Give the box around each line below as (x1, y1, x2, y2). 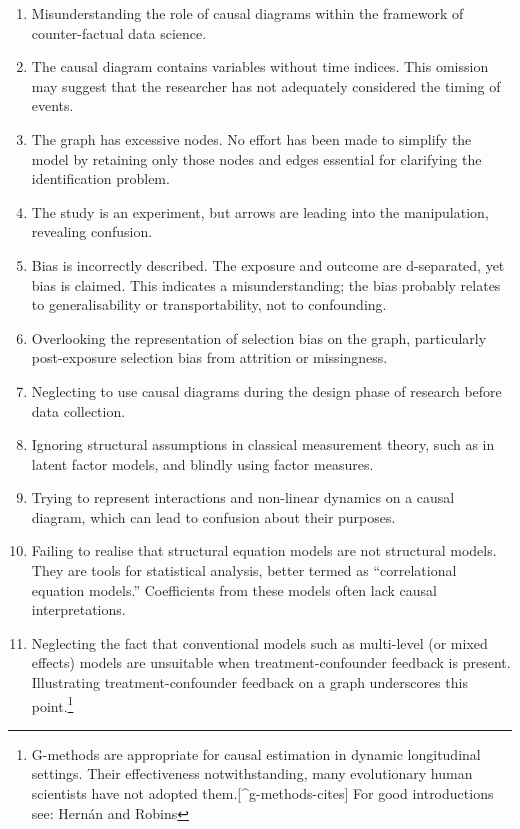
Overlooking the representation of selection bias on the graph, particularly (31, 327, 487, 348)
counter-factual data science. (31, 22, 207, 43)
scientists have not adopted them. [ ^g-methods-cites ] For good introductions (31, 783, 494, 804)
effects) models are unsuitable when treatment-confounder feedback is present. (31, 652, 511, 673)
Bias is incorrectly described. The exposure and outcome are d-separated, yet (31, 254, 505, 275)
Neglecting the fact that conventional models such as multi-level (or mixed (31, 632, 488, 653)
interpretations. (31, 599, 126, 620)
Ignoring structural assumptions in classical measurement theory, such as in (31, 434, 495, 455)
